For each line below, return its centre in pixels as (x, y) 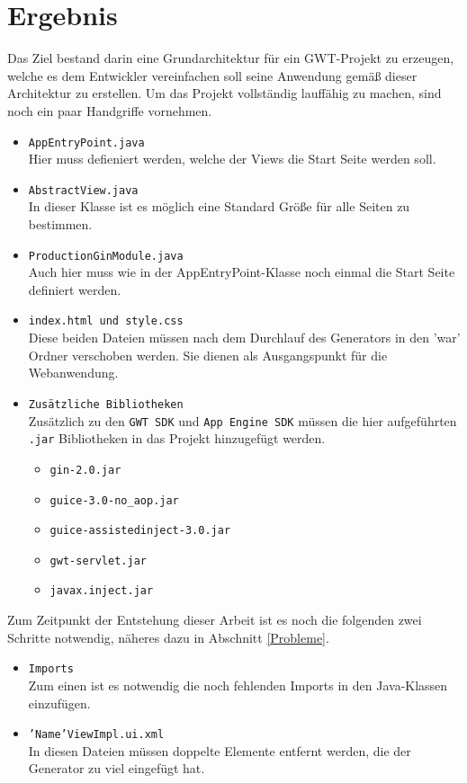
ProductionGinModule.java (106, 256)
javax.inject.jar (102, 591)
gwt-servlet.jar (98, 561)
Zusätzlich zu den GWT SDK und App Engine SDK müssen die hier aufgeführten (242, 420)
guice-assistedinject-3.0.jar (140, 531)
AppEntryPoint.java (86, 142)
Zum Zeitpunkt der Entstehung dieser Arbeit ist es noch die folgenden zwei (215, 620)
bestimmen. (60, 224)
